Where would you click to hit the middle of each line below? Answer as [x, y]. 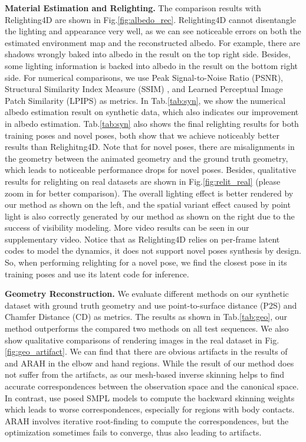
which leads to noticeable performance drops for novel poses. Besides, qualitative [150, 170]
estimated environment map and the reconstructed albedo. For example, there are [153, 42]
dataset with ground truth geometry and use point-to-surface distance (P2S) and [151, 305]
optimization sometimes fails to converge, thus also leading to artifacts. [133, 432]
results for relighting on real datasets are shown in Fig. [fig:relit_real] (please [143, 181]
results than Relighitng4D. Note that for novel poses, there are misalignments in [150, 147]
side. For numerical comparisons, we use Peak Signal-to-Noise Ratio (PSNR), [144, 77]
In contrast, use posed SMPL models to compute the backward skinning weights [150, 397]
